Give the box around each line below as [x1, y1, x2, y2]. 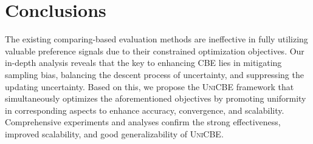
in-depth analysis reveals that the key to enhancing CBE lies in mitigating [5, 56, 282, 69]
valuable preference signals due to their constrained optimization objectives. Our [5, 44, 304, 57]
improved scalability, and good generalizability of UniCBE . [5, 127, 224, 140]
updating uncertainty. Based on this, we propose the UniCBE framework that [5, 80, 294, 93]
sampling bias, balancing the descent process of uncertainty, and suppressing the [5, 68, 304, 80]
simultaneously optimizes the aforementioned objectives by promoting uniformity [5, 92, 306, 105]
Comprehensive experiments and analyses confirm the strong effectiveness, [5, 116, 281, 128]
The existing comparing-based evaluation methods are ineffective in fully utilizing [5, 33, 308, 45]
